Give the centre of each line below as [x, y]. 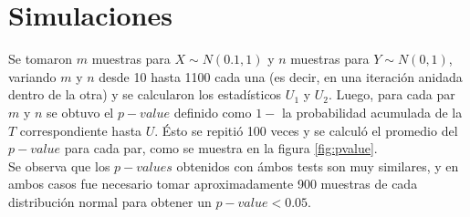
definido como [213, 112]
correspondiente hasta [81, 130]
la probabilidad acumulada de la [372, 112]
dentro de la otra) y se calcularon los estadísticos [145, 94]
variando [32, 76]
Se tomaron [41, 59]
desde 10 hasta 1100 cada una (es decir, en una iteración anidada [281, 76]
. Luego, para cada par [392, 94]
